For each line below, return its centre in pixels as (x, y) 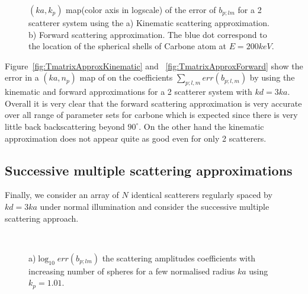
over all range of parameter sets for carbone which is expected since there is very (151, 115)
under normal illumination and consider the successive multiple (155, 206)
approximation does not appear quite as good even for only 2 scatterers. (136, 138)
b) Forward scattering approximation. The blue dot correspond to (148, 34)
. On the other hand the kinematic (201, 126)
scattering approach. (42, 218)
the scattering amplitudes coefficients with (179, 258)
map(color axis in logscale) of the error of (141, 9)
